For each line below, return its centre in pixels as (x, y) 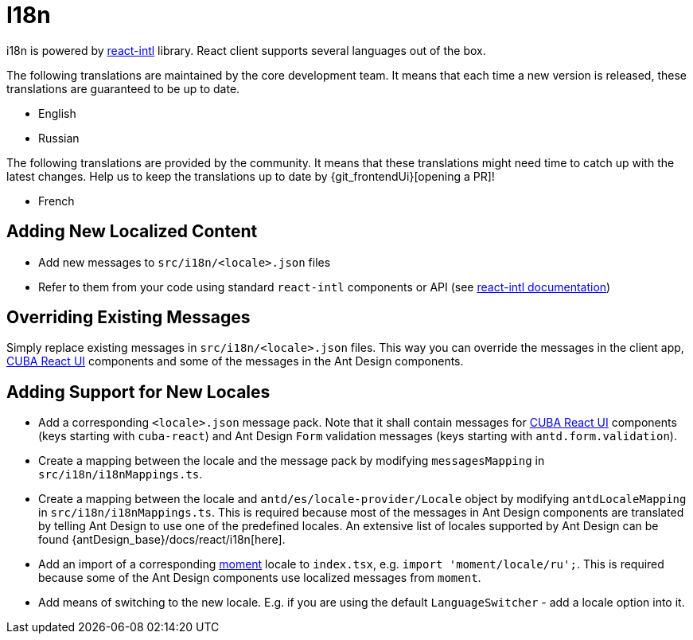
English (57, 113)
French (56, 201)
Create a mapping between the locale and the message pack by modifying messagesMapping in (292, 461)
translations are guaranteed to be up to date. (123, 88)
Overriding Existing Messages (128, 318)
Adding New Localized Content (132, 232)
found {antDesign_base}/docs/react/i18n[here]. (162, 540)
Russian (59, 138)
